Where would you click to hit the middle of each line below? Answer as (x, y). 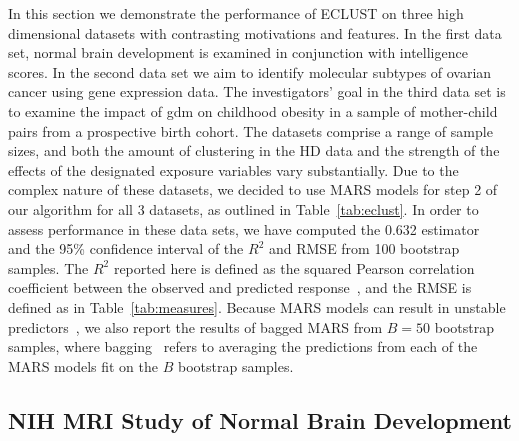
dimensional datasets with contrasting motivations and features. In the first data (255, 32)
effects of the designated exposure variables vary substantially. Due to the (233, 169)
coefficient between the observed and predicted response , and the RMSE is (240, 287)
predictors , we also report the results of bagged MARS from (195, 326)
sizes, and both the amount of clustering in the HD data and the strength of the (254, 150)
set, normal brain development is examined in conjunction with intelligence (238, 52)
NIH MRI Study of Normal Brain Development (260, 419)
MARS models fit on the (83, 365)
